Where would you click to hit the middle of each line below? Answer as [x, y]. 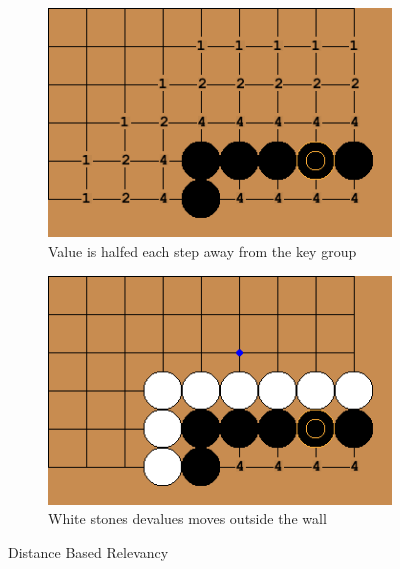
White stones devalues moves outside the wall [187, 518]
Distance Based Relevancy [88, 552]
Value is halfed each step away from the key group [202, 250]
